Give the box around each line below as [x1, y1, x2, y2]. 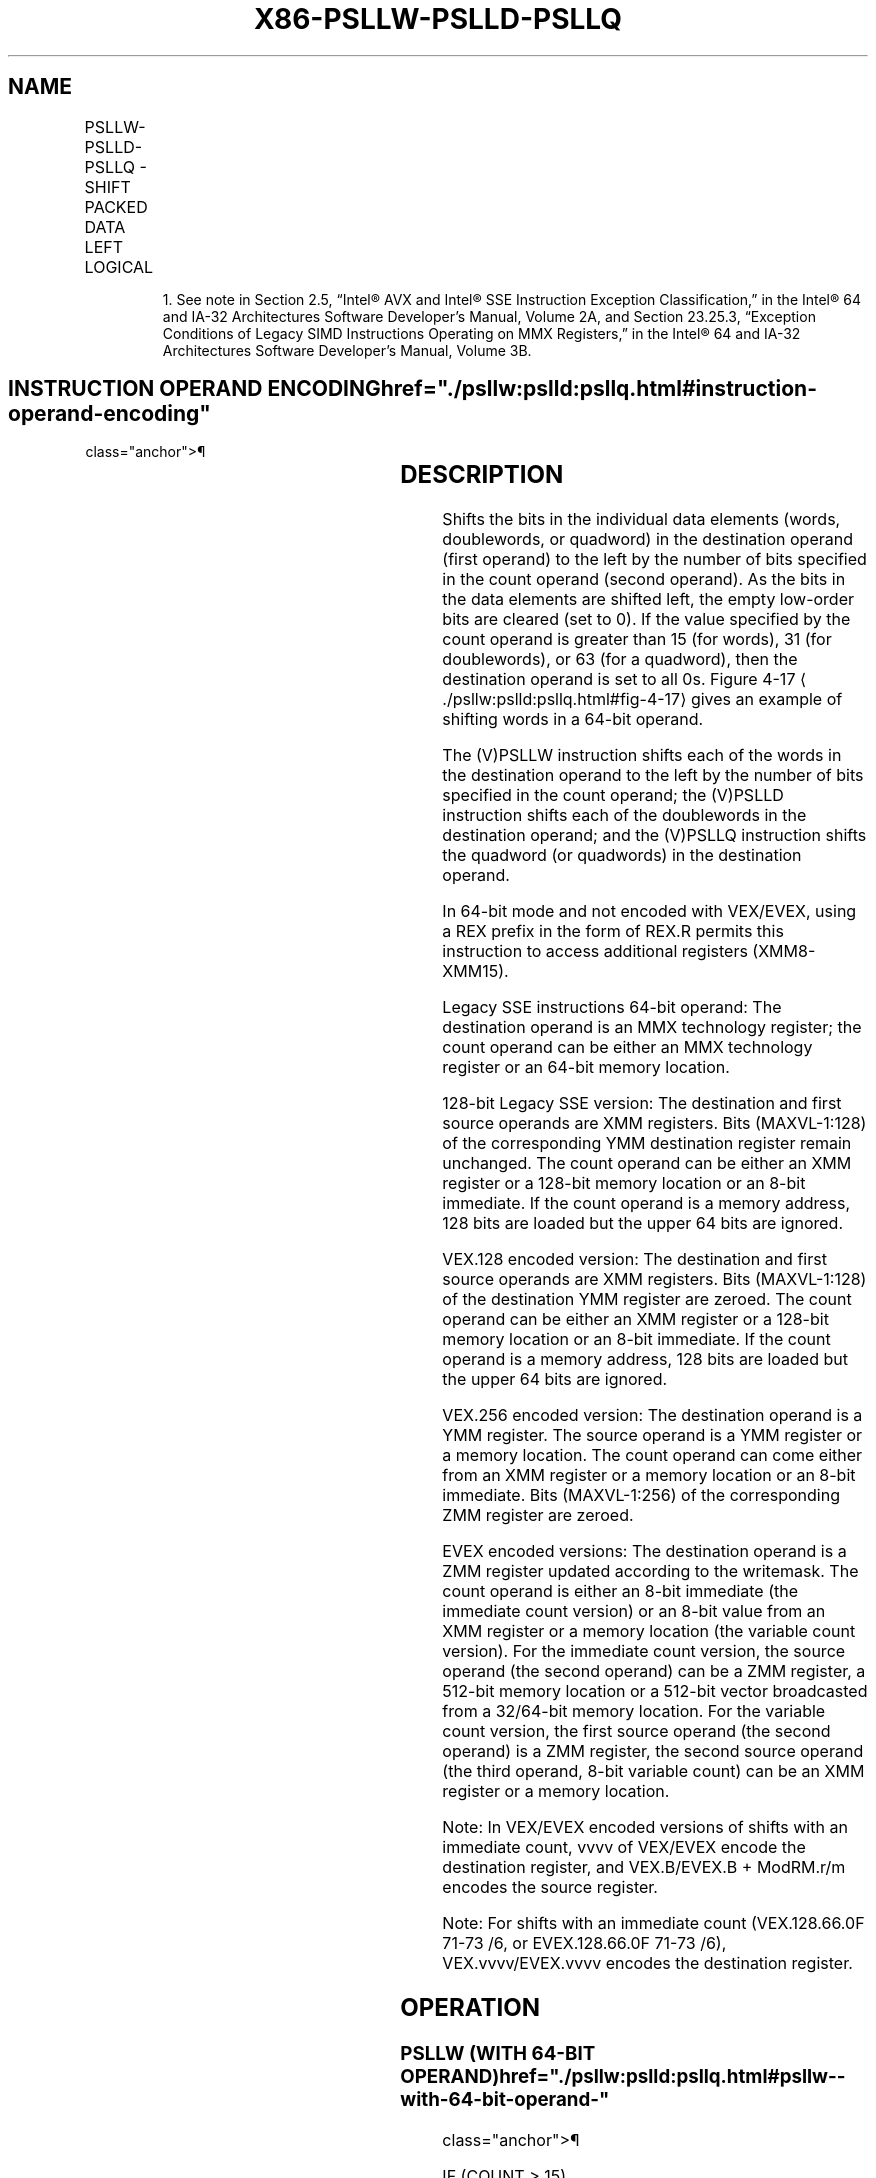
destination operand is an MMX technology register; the [442, 1017, 862, 1038]
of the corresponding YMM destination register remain [442, 1133, 852, 1154]
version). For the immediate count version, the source [442, 1641, 846, 1662]
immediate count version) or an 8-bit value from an [442, 1601, 826, 1622]
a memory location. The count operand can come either [442, 1445, 863, 1466]
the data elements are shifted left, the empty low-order [442, 589, 854, 610]
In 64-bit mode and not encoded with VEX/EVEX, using [442, 901, 857, 922]
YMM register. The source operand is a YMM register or [442, 1425, 863, 1446]
